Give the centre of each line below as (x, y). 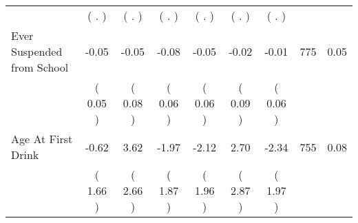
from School (40, 67)
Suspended (37, 51)
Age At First (42, 139)
